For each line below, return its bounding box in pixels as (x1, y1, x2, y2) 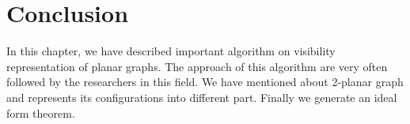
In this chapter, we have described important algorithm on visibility (6, 43, 336, 59)
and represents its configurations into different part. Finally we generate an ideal (6, 88, 397, 105)
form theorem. (6, 104, 75, 121)
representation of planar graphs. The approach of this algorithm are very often (6, 58, 388, 74)
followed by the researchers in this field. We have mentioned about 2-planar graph (6, 73, 404, 90)
